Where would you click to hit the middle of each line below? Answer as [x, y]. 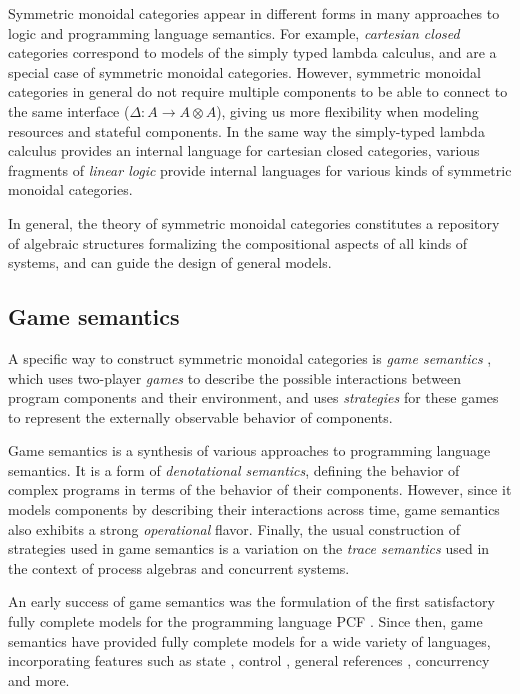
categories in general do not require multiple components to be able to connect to [258, 91]
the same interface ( [69, 110]
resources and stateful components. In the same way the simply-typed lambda [246, 130]
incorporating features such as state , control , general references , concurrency [249, 660]
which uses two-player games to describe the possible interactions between [235, 377]
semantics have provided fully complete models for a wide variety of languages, [249, 640]
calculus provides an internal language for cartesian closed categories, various [244, 150]
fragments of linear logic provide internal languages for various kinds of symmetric [260, 169]
